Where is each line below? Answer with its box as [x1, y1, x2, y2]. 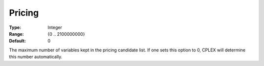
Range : [9, 31, 24, 37]
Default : [9, 38, 26, 44]
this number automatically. [9, 54, 63, 60]
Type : [9, 24, 22, 30]
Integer [47, 24, 62, 30]
